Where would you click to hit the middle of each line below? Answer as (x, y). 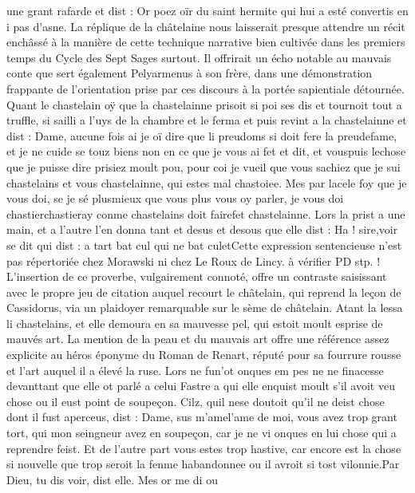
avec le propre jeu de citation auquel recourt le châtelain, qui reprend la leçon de (204, 292)
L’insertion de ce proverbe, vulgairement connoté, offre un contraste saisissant (197, 276)
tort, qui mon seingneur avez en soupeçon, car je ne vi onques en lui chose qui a (202, 433)
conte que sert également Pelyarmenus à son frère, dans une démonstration (190, 73)
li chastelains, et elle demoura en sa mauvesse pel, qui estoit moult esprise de (195, 323)
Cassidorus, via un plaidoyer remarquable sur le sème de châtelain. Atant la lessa (205, 308)
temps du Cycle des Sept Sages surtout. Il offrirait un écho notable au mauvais (199, 57)
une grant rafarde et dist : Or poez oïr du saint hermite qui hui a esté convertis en (207, 10)
